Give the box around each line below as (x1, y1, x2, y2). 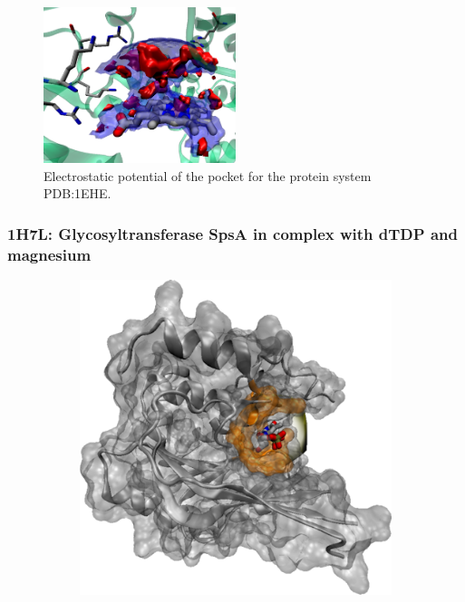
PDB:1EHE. (44, 184, 111, 203)
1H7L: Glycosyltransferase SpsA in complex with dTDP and (7, 222, 458, 244)
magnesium (7, 243, 92, 265)
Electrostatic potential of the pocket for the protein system (44, 166, 372, 185)
